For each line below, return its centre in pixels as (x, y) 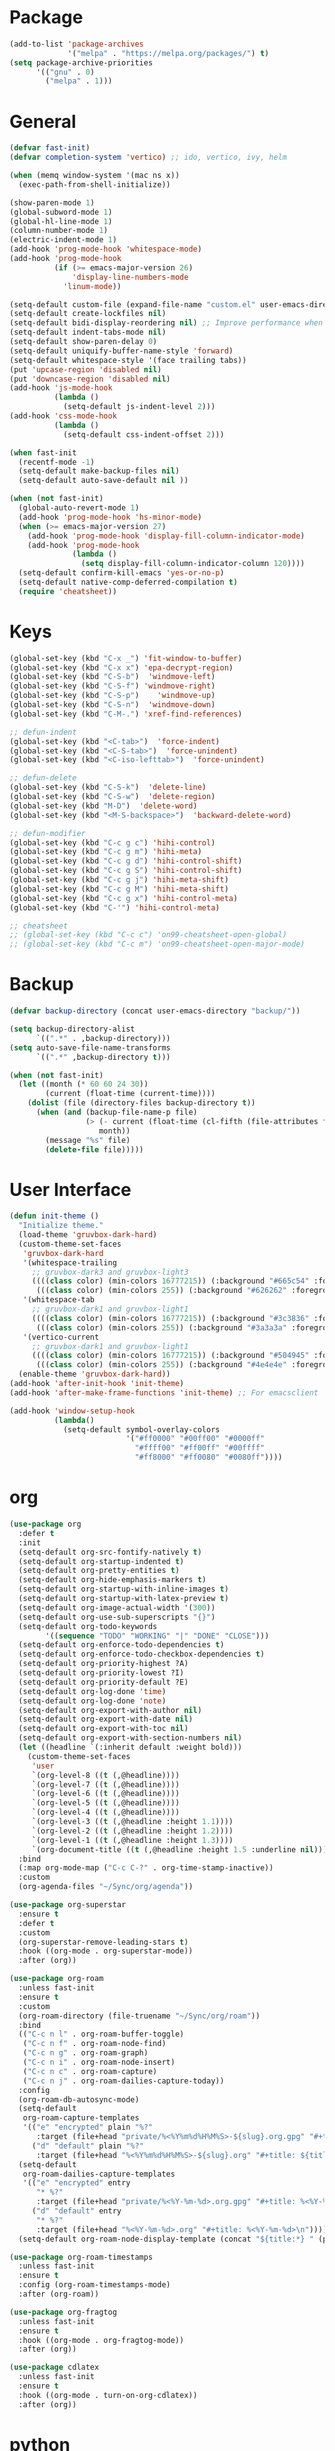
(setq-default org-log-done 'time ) (92, 1691)
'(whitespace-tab (59, 1300)
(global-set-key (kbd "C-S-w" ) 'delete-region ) (112, 797)
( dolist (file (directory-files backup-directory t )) (141, 1103)
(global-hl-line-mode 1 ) (61, 221)
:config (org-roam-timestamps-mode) (94, 2285)
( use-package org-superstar (68, 1905)
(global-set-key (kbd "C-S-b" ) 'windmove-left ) (112, 677)
